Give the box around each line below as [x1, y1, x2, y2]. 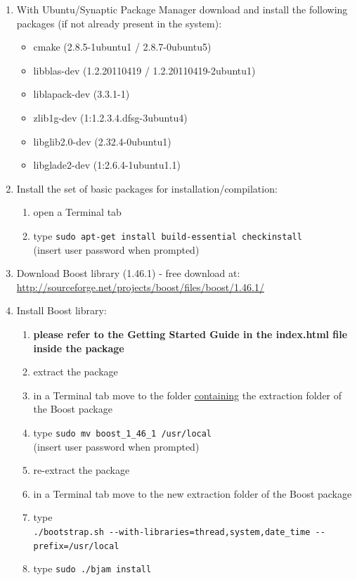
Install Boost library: [16, 303, 107, 318]
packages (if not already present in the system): [16, 15, 222, 30]
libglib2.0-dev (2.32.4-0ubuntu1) [33, 134, 171, 148]
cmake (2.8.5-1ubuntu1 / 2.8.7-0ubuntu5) [33, 39, 212, 54]
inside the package [33, 340, 124, 355]
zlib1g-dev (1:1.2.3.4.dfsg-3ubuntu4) [33, 110, 188, 124]
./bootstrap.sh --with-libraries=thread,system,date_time [33, 527, 311, 537]
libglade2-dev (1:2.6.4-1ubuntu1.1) [33, 157, 181, 172]
